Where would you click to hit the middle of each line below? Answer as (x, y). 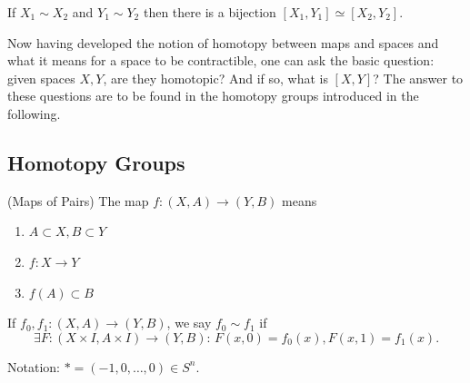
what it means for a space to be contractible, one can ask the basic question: (221, 60)
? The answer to (418, 78)
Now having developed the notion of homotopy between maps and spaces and (223, 42)
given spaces (41, 78)
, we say (189, 323)
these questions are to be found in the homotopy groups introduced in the (213, 96)
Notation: (34, 366)
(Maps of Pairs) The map (78, 200)
